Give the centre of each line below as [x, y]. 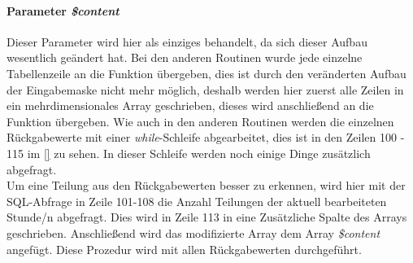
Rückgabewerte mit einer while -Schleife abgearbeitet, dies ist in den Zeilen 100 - [206, 137]
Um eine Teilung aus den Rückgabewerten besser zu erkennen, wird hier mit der [206, 185]
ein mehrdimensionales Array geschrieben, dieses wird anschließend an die [190, 105]
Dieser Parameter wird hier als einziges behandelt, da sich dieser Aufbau [187, 41]
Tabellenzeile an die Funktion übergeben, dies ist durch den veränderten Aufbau [206, 73]
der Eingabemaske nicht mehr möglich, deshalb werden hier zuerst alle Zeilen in [205, 89]
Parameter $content [63, 10]
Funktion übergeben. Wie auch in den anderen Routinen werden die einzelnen [200, 121]
